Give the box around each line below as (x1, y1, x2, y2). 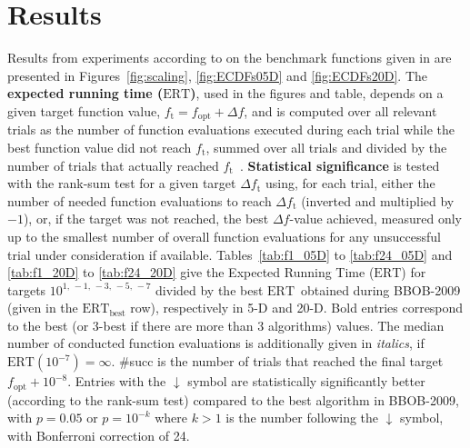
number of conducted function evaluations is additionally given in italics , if (7, 334, 425, 353)
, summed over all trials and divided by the (205, 137, 447, 156)
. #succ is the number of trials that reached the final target (111, 352, 444, 371)
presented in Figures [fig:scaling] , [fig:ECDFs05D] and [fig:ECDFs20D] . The (7, 65, 428, 85)
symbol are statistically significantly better (187, 372, 425, 391)
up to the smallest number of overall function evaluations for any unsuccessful (7, 226, 441, 245)
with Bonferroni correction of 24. (7, 425, 190, 444)
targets (7, 280, 46, 299)
